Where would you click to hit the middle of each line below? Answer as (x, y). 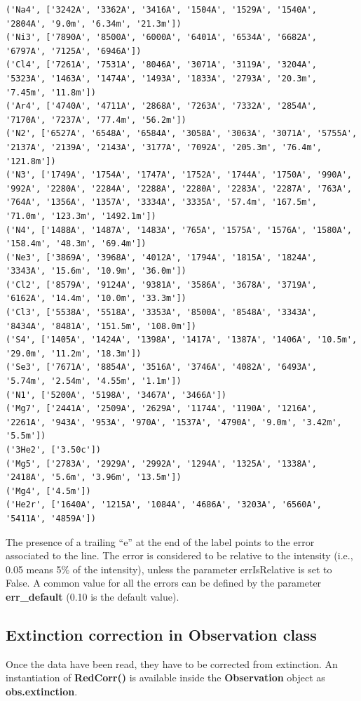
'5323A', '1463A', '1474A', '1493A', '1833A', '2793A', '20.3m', (161, 78)
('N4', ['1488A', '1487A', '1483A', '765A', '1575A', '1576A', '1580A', (179, 230)
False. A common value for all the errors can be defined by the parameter (164, 583)
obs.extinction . (42, 691)
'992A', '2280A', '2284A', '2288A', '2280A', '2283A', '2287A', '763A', (179, 188)
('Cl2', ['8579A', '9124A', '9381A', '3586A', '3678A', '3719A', (161, 285)
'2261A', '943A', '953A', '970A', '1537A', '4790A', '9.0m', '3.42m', (174, 422)
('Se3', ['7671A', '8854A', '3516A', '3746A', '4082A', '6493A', (161, 367)
